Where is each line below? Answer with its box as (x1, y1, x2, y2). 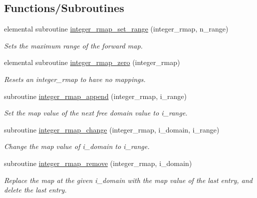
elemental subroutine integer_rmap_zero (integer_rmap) (4, 57, 180, 67)
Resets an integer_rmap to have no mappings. (4, 73, 146, 84)
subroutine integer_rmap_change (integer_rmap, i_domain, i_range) (4, 124, 219, 134)
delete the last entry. (4, 184, 67, 195)
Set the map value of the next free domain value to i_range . (4, 107, 188, 118)
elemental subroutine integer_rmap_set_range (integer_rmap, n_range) (4, 23, 228, 34)
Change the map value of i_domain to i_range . (4, 141, 150, 151)
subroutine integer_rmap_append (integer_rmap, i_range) (4, 90, 187, 101)
